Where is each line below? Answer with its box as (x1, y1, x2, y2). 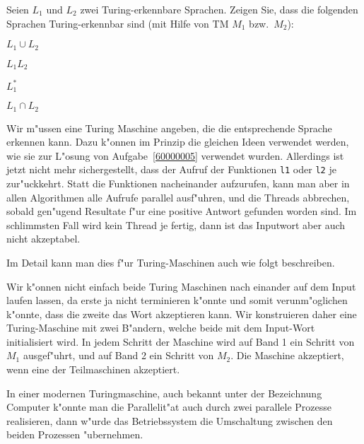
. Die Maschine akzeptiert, (230, 348, 344, 363)
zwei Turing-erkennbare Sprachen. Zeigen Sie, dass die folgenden (80, 2, 358, 16)
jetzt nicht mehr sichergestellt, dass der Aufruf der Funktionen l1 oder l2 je (6, 162, 336, 177)
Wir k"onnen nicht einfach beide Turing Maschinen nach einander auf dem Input (6, 279, 356, 293)
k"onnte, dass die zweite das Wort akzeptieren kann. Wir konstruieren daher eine (6, 306, 357, 321)
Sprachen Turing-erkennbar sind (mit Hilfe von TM (6, 16, 229, 30)
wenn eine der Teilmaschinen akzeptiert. (6, 362, 180, 377)
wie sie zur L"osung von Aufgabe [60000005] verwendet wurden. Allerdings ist (6, 148, 344, 163)
